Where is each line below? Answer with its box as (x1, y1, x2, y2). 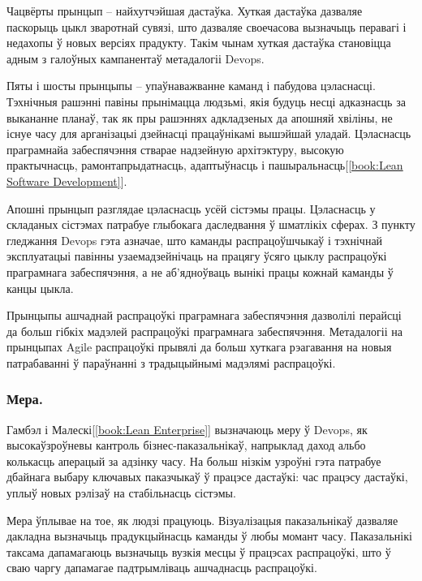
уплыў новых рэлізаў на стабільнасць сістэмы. (6, 484, 236, 501)
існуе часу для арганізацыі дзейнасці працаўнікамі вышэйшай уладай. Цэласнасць (6, 125, 411, 142)
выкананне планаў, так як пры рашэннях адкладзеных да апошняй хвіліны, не (6, 109, 393, 126)
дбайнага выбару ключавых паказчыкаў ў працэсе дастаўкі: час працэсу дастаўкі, (6, 468, 408, 485)
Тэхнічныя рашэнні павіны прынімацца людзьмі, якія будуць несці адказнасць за (6, 93, 406, 110)
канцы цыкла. (6, 279, 74, 296)
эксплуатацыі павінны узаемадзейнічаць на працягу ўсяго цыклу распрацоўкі (6, 247, 387, 265)
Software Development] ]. (6, 172, 127, 189)
